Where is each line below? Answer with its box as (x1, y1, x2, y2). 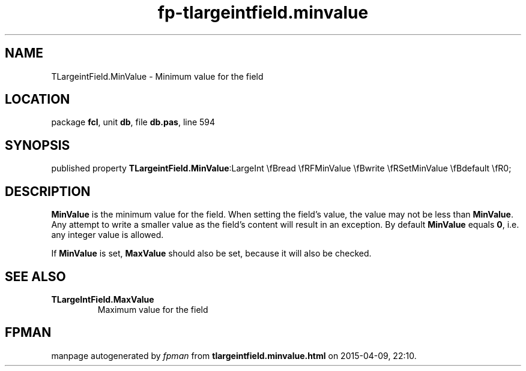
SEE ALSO (5, 269, 66, 284)
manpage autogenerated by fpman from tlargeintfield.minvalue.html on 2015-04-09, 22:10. (51, 350, 417, 361)
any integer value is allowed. (51, 230, 164, 240)
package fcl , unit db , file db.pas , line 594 (51, 117, 216, 128)
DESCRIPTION (5, 183, 91, 199)
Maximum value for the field (97, 304, 208, 315)
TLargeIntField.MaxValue (51, 294, 154, 304)
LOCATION (5, 92, 70, 107)
